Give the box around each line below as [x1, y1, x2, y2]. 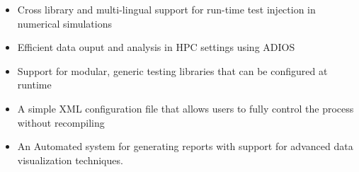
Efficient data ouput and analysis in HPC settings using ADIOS [17, 40, 295, 55]
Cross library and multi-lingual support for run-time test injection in [17, 2, 316, 16]
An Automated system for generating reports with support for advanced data [17, 139, 353, 154]
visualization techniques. [17, 152, 123, 167]
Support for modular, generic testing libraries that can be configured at [17, 63, 328, 78]
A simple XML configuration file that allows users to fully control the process [17, 101, 354, 115]
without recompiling [17, 115, 105, 130]
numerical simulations [17, 16, 112, 30]
